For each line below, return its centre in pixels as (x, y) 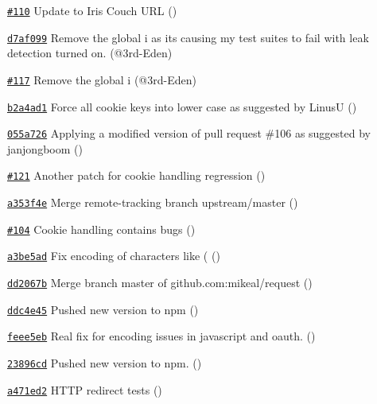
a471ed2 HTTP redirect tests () (85, 389)
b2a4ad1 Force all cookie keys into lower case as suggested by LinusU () (182, 106)
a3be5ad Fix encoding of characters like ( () (114, 256)
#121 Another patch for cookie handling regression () (136, 175)
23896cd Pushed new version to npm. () (105, 363)
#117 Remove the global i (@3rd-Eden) (102, 79)
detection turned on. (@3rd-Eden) (90, 53)
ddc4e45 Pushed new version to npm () (103, 309)
